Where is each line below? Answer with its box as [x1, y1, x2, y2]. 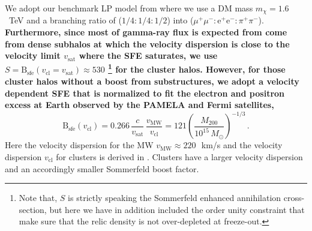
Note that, [19, 191, 58, 204]
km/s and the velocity [201, 139, 283, 151]
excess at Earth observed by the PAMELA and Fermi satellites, [5, 98, 274, 111]
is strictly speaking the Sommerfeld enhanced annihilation [68, 191, 281, 204]
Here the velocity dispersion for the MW [5, 139, 154, 151]
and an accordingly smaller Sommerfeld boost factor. [5, 162, 199, 175]
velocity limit [5, 49, 61, 62]
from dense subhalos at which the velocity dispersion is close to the [5, 37, 290, 50]
